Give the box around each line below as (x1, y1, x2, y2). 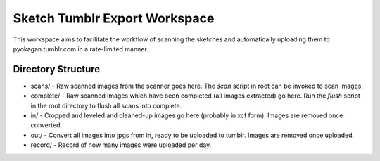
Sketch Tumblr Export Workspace (13, 11, 215, 26)
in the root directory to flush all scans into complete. (30, 101, 182, 110)
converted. (30, 121, 63, 129)
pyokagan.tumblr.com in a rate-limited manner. (13, 44, 149, 53)
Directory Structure (13, 63, 101, 75)
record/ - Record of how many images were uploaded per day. (30, 141, 212, 149)
